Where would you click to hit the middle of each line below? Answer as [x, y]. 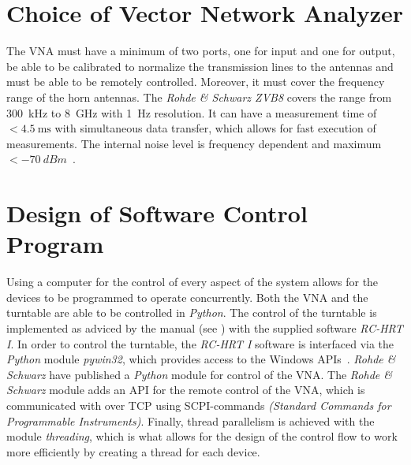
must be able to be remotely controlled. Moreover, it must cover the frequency [196, 82]
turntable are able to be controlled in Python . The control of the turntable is [192, 312]
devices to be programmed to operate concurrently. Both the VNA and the [187, 297]
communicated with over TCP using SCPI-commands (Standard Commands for [199, 405]
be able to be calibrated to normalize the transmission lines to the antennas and [200, 66]
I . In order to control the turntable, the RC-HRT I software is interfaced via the [200, 343]
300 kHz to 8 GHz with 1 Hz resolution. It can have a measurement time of [192, 112]
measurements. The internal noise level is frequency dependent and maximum [194, 143]
